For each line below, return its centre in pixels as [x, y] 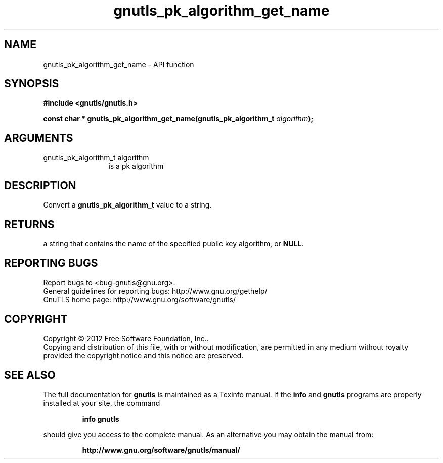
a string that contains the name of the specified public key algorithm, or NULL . [173, 243]
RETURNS [29, 224]
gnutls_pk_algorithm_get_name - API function [119, 64]
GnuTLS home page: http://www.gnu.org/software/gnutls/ [139, 299]
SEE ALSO [30, 375]
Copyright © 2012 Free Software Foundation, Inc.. [126, 338]
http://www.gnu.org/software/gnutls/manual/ [161, 450]
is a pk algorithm [136, 166]
